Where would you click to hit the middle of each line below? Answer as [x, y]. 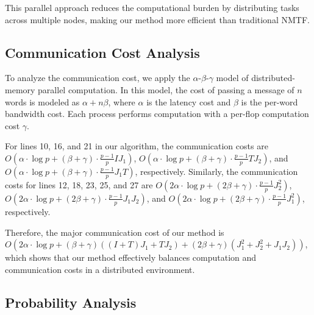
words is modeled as [42, 101]
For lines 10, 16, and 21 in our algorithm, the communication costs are [137, 146]
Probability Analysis [71, 302]
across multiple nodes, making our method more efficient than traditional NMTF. [157, 19]
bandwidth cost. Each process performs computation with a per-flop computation [157, 114]
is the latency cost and [189, 101]
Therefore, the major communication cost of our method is [115, 232]
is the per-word [269, 101]
